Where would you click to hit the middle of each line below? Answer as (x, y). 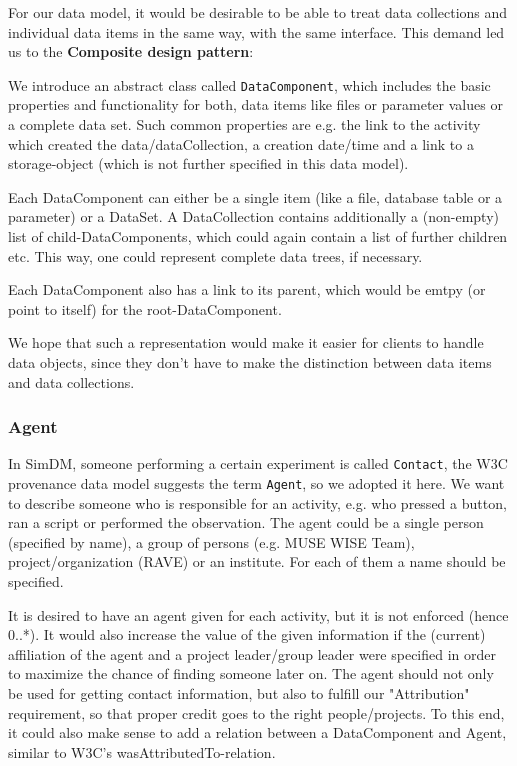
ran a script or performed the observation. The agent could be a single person (246, 522)
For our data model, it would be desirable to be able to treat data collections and (258, 12)
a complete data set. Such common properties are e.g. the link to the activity (244, 124)
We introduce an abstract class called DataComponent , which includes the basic (249, 84)
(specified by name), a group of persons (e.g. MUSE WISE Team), (211, 541)
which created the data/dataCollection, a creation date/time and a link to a (241, 143)
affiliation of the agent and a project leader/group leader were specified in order (252, 653)
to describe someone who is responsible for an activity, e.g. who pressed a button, (257, 502)
